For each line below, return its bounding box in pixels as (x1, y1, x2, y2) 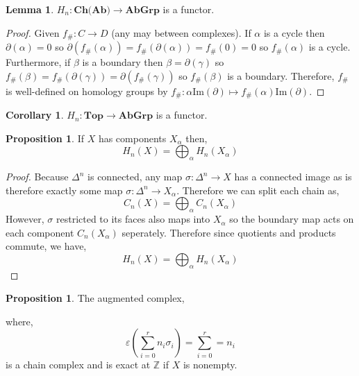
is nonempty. (183, 357, 237, 372)
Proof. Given (6, 25, 60, 40)
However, (6, 212, 44, 226)
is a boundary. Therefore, (227, 68, 335, 83)
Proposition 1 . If (6, 130, 84, 145)
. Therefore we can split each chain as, (176, 182, 340, 197)
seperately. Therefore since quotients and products (122, 225, 336, 239)
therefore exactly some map (6, 182, 123, 197)
